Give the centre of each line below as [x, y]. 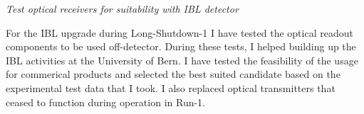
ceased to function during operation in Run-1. [105, 102]
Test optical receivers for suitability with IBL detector [122, 8]
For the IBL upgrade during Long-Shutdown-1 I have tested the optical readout [180, 32]
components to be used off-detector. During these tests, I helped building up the [181, 46]
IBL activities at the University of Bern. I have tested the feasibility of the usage [182, 60]
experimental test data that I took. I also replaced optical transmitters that [171, 87]
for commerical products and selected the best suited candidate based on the [173, 74]
